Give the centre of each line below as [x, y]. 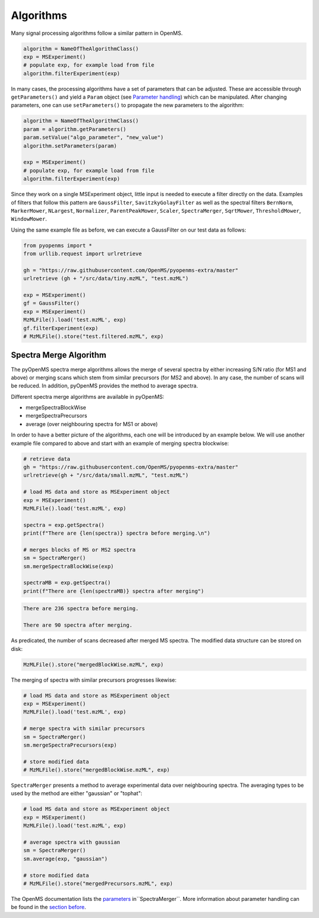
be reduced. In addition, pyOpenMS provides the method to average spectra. [104, 386]
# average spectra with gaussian [72, 842]
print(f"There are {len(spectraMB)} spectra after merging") [114, 591]
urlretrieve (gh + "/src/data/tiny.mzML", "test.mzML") [106, 279]
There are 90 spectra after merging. [78, 625]
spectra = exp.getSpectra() [64, 525]
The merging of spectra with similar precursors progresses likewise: [94, 680]
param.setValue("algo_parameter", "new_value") [93, 138]
